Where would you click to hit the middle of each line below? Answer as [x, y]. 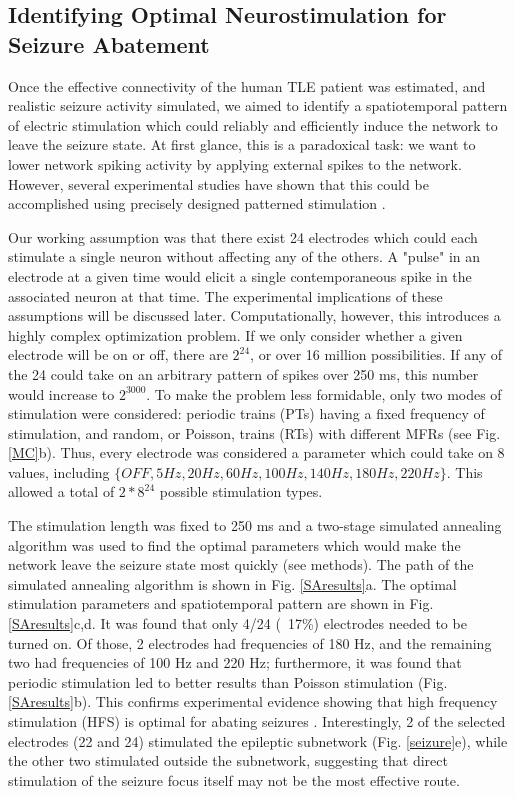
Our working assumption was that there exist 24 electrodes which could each [243, 236]
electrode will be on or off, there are [118, 354]
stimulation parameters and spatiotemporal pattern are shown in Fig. [221, 603]
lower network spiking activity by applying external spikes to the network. [235, 163]
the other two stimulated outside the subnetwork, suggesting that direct [228, 760]
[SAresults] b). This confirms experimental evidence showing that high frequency [253, 701]
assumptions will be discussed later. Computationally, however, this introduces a [254, 315]
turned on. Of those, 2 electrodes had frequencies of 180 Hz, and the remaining [250, 642]
